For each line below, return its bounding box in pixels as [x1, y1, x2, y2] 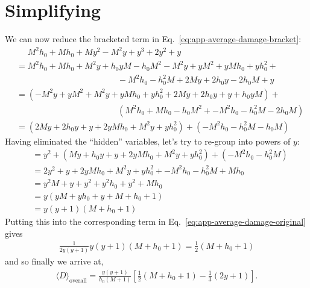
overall [69, 277, 87, 284]
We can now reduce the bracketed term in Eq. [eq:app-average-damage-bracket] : [5, 33, 302, 45]
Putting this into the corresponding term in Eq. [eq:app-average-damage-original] [5, 215, 306, 227]
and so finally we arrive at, [5, 255, 104, 268]
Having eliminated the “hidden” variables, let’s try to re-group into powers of [5, 134, 291, 147]
